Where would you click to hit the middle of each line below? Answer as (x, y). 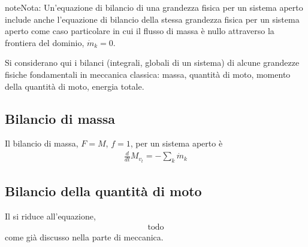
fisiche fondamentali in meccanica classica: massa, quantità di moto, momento (148, 74)
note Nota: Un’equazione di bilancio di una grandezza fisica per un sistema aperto (154, 7)
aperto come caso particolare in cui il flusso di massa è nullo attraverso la (140, 31)
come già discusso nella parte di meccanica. (84, 237)
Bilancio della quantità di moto (103, 190)
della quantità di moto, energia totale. (75, 86)
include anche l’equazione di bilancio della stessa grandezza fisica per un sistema (152, 19)
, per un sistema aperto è (176, 143)
